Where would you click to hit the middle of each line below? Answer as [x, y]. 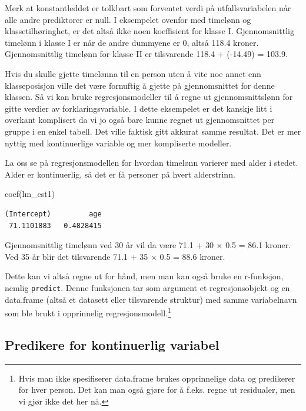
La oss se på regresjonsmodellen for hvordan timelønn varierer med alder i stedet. [152, 163]
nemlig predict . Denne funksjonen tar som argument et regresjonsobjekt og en [147, 287]
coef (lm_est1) [30, 194]
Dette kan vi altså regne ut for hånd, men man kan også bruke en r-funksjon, [144, 276]
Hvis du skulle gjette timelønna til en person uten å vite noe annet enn [133, 73]
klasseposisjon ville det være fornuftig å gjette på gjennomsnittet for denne [140, 85]
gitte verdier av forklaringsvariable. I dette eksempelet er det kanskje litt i [139, 108]
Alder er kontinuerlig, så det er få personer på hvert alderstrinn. [120, 174]
